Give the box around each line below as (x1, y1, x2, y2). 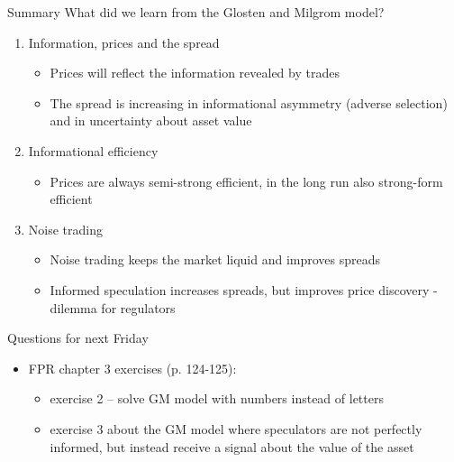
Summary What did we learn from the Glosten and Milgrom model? (7, 3, 385, 21)
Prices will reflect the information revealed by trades (50, 63, 340, 82)
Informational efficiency (28, 141, 159, 160)
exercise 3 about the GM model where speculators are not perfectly (50, 419, 422, 438)
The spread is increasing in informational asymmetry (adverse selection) (50, 93, 448, 112)
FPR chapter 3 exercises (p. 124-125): (28, 358, 237, 377)
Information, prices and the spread (28, 32, 220, 51)
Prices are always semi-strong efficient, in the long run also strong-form (50, 171, 443, 190)
